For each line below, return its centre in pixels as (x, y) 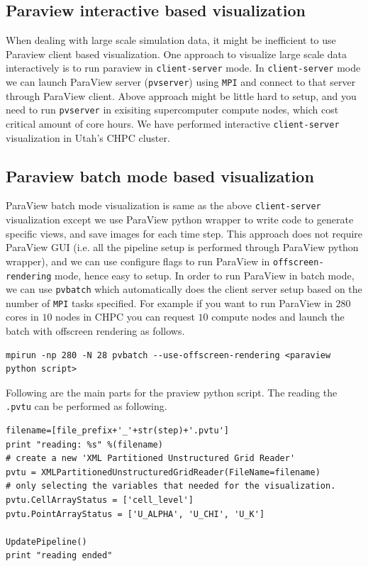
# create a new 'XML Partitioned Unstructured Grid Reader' (151, 459)
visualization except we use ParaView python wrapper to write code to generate (180, 220)
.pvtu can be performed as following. (87, 406)
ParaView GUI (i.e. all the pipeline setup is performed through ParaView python (182, 247)
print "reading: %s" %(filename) (84, 444)
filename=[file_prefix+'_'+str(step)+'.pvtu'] (117, 431)
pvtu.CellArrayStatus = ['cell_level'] (100, 500)
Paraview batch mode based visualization (160, 176)
